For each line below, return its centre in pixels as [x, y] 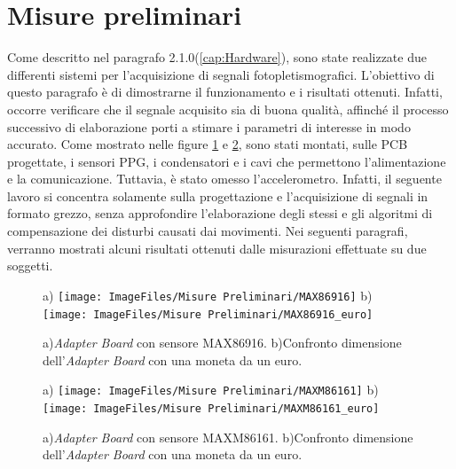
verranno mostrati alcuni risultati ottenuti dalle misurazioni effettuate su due [217, 248]
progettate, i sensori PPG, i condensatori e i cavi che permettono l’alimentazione [227, 161]
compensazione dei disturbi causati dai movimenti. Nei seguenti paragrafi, [208, 231]
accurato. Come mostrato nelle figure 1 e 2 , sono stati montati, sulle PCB [208, 144]
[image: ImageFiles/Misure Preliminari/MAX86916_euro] [208, 314]
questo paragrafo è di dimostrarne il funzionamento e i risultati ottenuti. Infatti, [225, 92]
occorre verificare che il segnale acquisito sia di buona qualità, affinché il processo [228, 109]
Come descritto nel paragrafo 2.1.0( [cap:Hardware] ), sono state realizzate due [217, 57]
